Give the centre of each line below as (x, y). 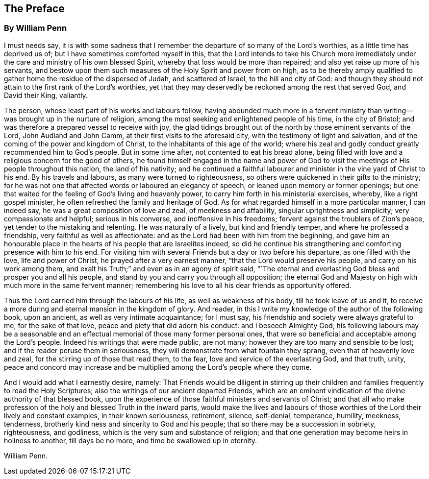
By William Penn (36, 28)
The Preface (34, 9)
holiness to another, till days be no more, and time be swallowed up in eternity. (131, 440)
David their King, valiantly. (46, 95)
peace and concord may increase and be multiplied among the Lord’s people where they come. (158, 367)
